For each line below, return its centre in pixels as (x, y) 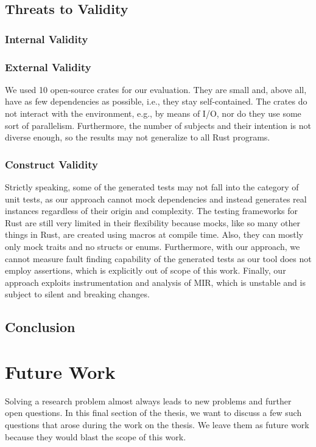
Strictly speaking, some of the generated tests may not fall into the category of (152, 187)
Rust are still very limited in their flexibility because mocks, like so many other (153, 222)
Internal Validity (47, 39)
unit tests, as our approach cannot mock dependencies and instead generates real (156, 199)
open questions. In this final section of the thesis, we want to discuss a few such (153, 413)
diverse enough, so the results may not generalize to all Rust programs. (138, 137)
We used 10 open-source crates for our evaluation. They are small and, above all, (156, 89)
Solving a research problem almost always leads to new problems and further (148, 400)
